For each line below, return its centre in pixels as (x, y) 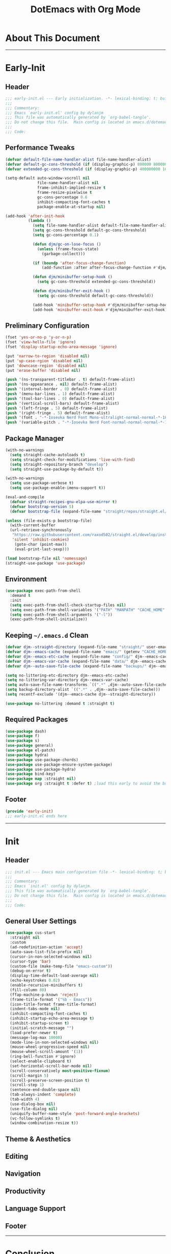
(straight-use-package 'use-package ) (45, 563)
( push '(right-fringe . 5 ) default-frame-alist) (58, 413)
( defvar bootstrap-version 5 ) (42, 507)
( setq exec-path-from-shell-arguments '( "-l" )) (61, 615)
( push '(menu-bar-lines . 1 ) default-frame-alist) (60, 394)
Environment (26, 579)
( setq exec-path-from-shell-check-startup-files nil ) (68, 605)
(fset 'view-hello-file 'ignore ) (41, 342)
